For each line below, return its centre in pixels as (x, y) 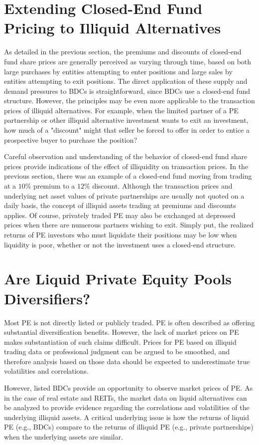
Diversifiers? (47, 298)
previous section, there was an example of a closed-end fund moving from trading (128, 176)
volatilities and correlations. (46, 371)
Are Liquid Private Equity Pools (118, 279)
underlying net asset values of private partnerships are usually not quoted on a (124, 195)
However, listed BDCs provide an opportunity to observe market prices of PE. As (129, 388)
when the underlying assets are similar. (64, 437)
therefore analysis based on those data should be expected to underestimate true (127, 361)
